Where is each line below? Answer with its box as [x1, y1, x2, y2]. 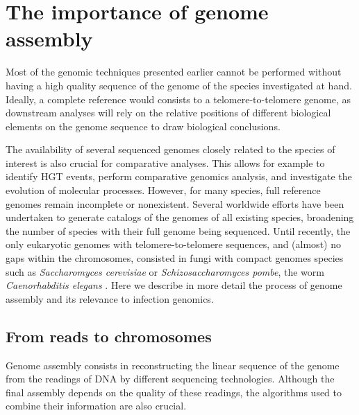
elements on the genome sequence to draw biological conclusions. [6, 118, 281, 133]
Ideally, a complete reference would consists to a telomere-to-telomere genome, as [6, 91, 351, 106]
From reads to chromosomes [6, 325, 212, 346]
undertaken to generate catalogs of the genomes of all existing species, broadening [6, 210, 354, 224]
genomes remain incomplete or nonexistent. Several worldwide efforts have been [6, 196, 344, 211]
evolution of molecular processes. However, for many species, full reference [6, 183, 321, 197]
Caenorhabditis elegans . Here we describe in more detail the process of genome [6, 278, 342, 292]
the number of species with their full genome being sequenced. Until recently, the [6, 223, 351, 238]
